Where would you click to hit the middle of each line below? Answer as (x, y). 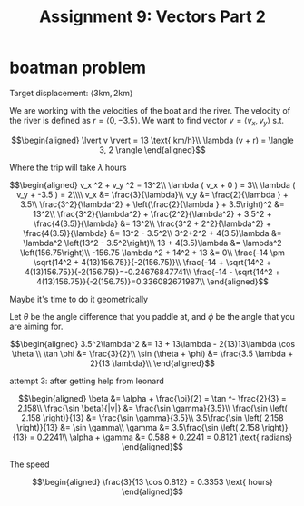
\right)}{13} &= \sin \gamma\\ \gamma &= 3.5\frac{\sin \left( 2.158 (138, 427)
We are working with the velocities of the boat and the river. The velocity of (150, 110)
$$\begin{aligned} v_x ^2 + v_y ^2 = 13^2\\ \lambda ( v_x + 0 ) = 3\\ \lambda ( (152, 184)
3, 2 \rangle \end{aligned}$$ (152, 149)
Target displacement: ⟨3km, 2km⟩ (71, 93)
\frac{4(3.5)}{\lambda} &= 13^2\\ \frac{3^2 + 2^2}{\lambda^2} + (152, 223)
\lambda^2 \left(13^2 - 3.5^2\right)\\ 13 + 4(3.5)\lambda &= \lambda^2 (152, 243)
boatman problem (78, 68)
